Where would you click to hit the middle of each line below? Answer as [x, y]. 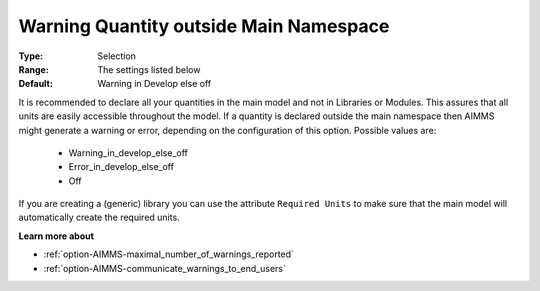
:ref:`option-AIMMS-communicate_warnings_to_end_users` [165, 268]
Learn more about [56, 236]
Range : [33, 69]
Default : [36, 84]
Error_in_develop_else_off [121, 167]
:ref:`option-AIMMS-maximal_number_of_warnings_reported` [169, 254]
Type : [31, 56]
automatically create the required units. [99, 217]
